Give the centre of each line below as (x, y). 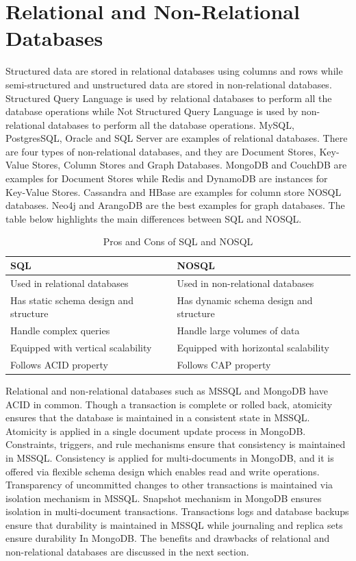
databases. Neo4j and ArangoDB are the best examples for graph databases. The (175, 205)
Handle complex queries (60, 331)
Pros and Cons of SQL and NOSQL (178, 241)
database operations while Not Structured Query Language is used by (152, 111)
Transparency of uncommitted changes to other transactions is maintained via (169, 485)
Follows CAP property (224, 364)
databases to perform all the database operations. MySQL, (171, 124)
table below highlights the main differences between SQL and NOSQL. (154, 218)
